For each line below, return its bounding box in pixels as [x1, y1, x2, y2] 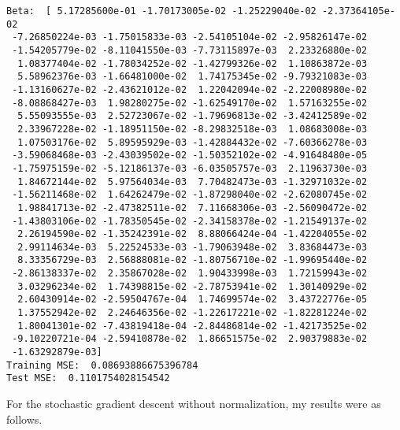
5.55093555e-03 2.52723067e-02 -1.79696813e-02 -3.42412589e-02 [17, 110, 368, 122]
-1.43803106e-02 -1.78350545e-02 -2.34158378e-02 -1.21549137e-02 [12, 215, 368, 227]
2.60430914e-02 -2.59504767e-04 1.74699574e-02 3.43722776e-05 [17, 294, 368, 306]
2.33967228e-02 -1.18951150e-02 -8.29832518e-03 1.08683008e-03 [17, 123, 368, 135]
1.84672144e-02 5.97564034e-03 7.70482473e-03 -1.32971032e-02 [17, 176, 368, 187]
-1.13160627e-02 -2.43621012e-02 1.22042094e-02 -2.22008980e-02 [12, 83, 368, 95]
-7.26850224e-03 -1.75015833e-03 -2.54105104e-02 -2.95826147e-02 [12, 32, 368, 43]
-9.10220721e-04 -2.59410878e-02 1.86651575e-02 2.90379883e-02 [12, 333, 368, 345]
